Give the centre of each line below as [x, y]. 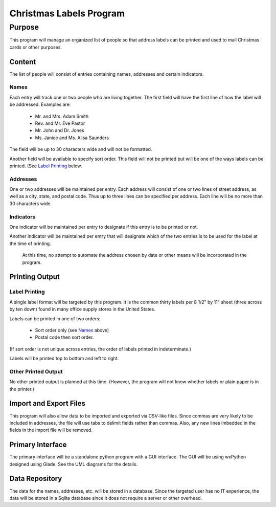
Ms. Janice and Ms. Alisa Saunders [72, 138]
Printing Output [34, 277]
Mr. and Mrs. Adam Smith [62, 116]
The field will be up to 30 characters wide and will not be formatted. [81, 149]
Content [23, 62]
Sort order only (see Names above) [72, 330]
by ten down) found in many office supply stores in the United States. [83, 309]
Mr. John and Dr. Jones [60, 130]
